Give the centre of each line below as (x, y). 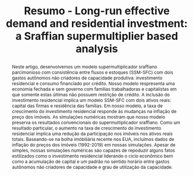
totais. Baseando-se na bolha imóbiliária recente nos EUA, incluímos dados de (93, 139)
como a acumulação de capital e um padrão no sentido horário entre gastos (91, 161)
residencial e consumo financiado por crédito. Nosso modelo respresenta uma (93, 84)
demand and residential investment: (97, 23)
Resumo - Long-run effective (97, 11)
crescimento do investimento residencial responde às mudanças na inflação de (94, 111)
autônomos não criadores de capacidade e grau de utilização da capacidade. (92, 167)
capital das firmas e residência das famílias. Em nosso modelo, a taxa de (87, 106)
